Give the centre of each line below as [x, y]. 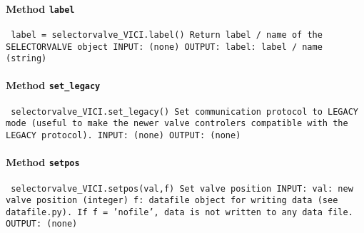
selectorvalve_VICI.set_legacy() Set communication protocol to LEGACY [184, 112]
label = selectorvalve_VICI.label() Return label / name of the [167, 35]
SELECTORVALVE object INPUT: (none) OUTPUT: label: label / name [164, 47]
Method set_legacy [53, 85]
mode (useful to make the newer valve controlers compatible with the [177, 124]
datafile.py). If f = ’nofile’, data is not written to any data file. [180, 212]
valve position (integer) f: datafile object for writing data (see [172, 201]
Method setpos [43, 162]
